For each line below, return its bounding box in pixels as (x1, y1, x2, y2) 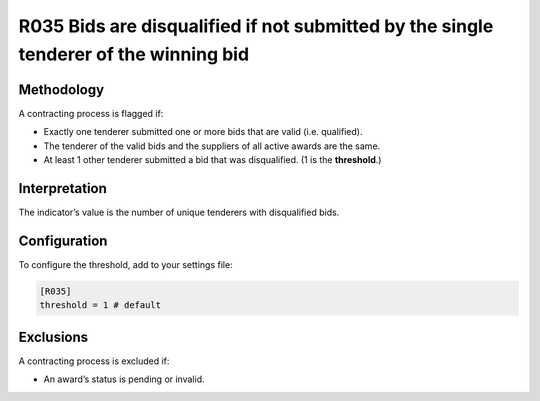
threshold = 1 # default (39, 300, 162, 311)
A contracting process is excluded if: (18, 355, 170, 367)
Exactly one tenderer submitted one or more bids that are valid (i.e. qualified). (43, 126, 363, 138)
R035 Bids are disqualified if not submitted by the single (18, 15, 494, 37)
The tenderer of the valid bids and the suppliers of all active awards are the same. (43, 140, 381, 152)
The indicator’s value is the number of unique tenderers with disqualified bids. (18, 206, 340, 218)
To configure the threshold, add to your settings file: (18, 258, 234, 270)
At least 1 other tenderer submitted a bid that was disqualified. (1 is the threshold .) (43, 154, 382, 166)
